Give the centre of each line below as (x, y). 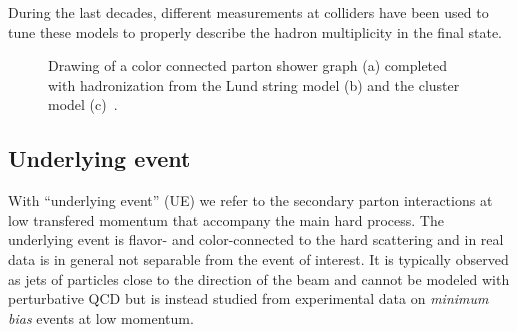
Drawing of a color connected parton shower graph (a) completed (248, 65)
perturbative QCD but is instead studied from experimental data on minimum (248, 298)
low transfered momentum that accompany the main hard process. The (226, 219)
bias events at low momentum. (101, 317)
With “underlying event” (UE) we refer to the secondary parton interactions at (250, 200)
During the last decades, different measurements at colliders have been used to (248, 12)
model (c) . (83, 104)
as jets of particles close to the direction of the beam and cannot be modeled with (259, 278)
